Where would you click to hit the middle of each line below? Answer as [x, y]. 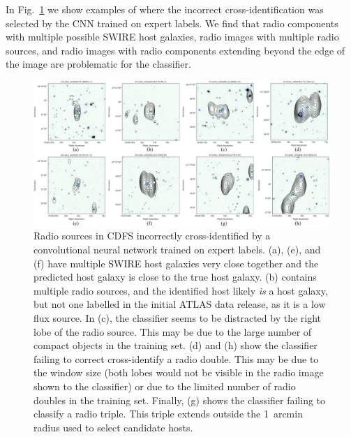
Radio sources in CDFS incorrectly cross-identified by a [152, 236]
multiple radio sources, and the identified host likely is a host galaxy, [181, 290]
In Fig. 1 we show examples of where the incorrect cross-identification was [165, 9]
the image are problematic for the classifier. [98, 64]
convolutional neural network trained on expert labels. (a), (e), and [177, 250]
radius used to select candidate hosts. [113, 427]
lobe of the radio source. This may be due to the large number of [173, 331]
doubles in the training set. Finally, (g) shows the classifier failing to [180, 400]
